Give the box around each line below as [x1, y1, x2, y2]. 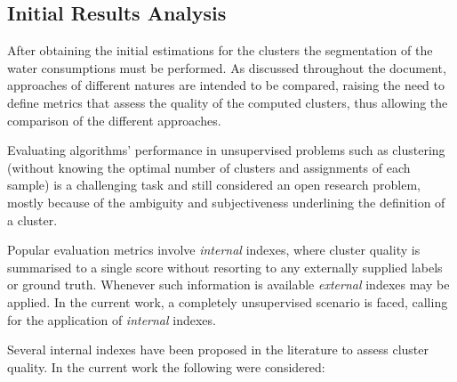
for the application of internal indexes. [7, 310, 216, 329]
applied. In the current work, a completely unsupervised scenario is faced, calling [7, 292, 448, 311]
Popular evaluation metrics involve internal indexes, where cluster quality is [7, 240, 421, 259]
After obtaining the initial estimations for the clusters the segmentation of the [7, 41, 433, 60]
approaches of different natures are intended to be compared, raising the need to [7, 76, 445, 94]
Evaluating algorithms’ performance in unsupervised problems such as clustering [7, 141, 445, 159]
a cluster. [7, 210, 58, 229]
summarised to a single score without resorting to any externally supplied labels [7, 257, 443, 276]
